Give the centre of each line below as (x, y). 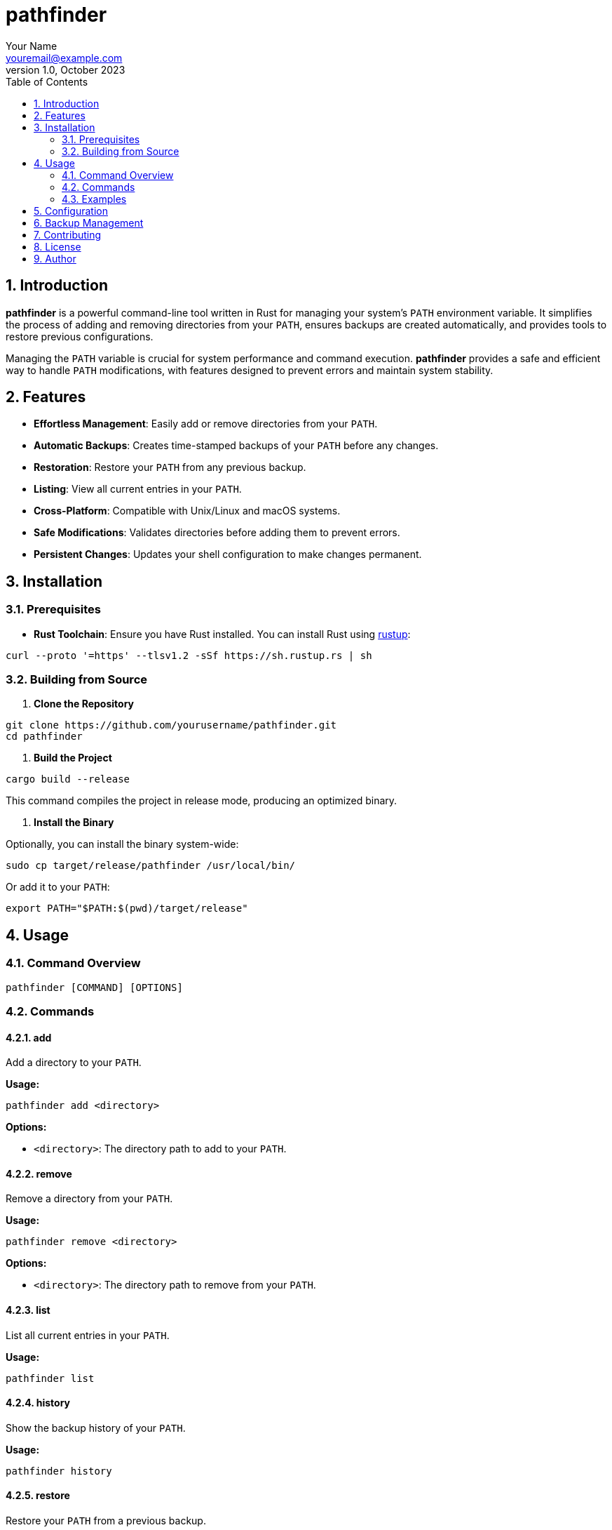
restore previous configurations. (80, 336)
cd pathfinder (44, 737)
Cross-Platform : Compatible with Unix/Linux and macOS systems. (187, 511)
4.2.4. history (38, 1403)
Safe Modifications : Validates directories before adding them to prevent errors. (217, 533)
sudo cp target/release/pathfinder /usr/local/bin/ (151, 866)
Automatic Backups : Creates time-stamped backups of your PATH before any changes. (236, 446)
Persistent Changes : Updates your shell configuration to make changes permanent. (228, 554)
